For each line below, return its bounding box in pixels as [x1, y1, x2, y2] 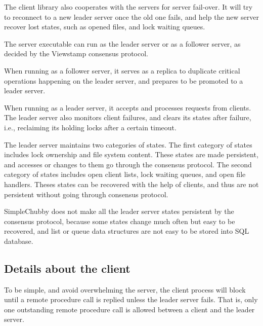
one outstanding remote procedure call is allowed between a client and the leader [4, 304, 255, 314]
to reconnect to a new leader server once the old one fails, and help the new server [4, 11, 259, 22]
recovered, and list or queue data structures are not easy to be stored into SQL [4, 226, 249, 236]
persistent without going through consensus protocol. [4, 189, 168, 199]
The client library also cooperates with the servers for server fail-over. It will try [4, 2, 253, 12]
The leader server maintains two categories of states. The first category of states [4, 139, 252, 150]
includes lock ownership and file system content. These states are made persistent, [4, 149, 258, 160]
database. [4, 235, 33, 246]
